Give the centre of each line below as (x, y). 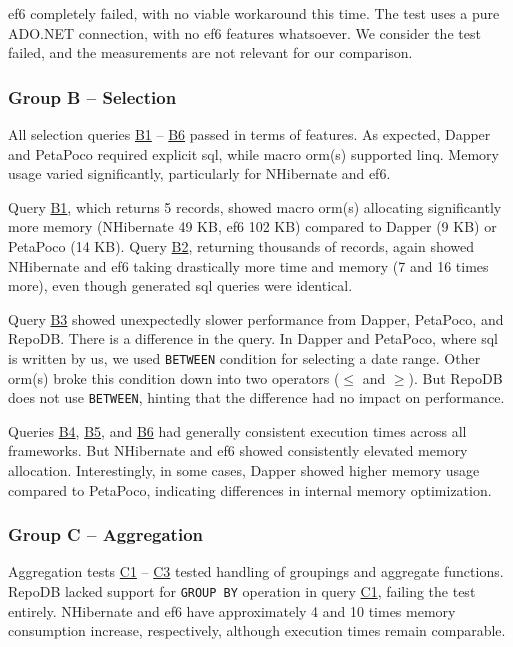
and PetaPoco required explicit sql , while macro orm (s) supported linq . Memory (253, 153)
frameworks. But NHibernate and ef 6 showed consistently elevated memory (238, 450)
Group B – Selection (92, 96)
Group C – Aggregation (106, 534)
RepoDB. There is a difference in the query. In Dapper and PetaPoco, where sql (253, 338)
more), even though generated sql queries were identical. (180, 285)
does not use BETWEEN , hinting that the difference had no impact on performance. (256, 397)
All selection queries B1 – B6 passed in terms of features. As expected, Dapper (249, 134)
